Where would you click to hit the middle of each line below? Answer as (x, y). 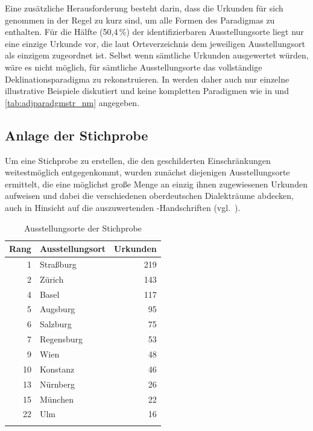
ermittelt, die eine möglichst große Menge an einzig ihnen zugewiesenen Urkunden (156, 184)
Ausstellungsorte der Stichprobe (83, 228)
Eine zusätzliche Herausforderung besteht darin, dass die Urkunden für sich (144, 8)
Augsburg (57, 309)
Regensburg (61, 339)
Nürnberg (57, 384)
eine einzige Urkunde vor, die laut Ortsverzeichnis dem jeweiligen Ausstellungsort (155, 43)
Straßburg (58, 264)
